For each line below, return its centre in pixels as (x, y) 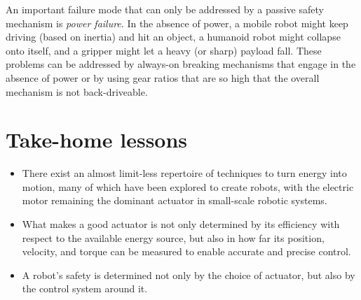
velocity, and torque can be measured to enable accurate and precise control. (186, 251)
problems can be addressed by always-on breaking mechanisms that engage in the (181, 64)
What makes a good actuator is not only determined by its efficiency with (181, 224)
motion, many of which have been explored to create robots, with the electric (188, 186)
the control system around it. (85, 288)
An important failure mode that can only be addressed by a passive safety (165, 9)
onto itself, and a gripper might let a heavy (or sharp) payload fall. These (164, 50)
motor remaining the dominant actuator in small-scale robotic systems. (175, 200)
